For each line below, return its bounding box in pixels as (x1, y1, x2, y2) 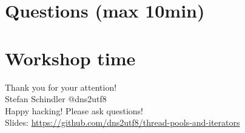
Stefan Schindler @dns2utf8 (5, 92, 107, 105)
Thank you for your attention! (5, 80, 117, 93)
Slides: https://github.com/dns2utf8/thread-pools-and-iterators (5, 116, 240, 129)
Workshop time (5, 45, 136, 70)
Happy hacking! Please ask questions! (5, 104, 144, 117)
